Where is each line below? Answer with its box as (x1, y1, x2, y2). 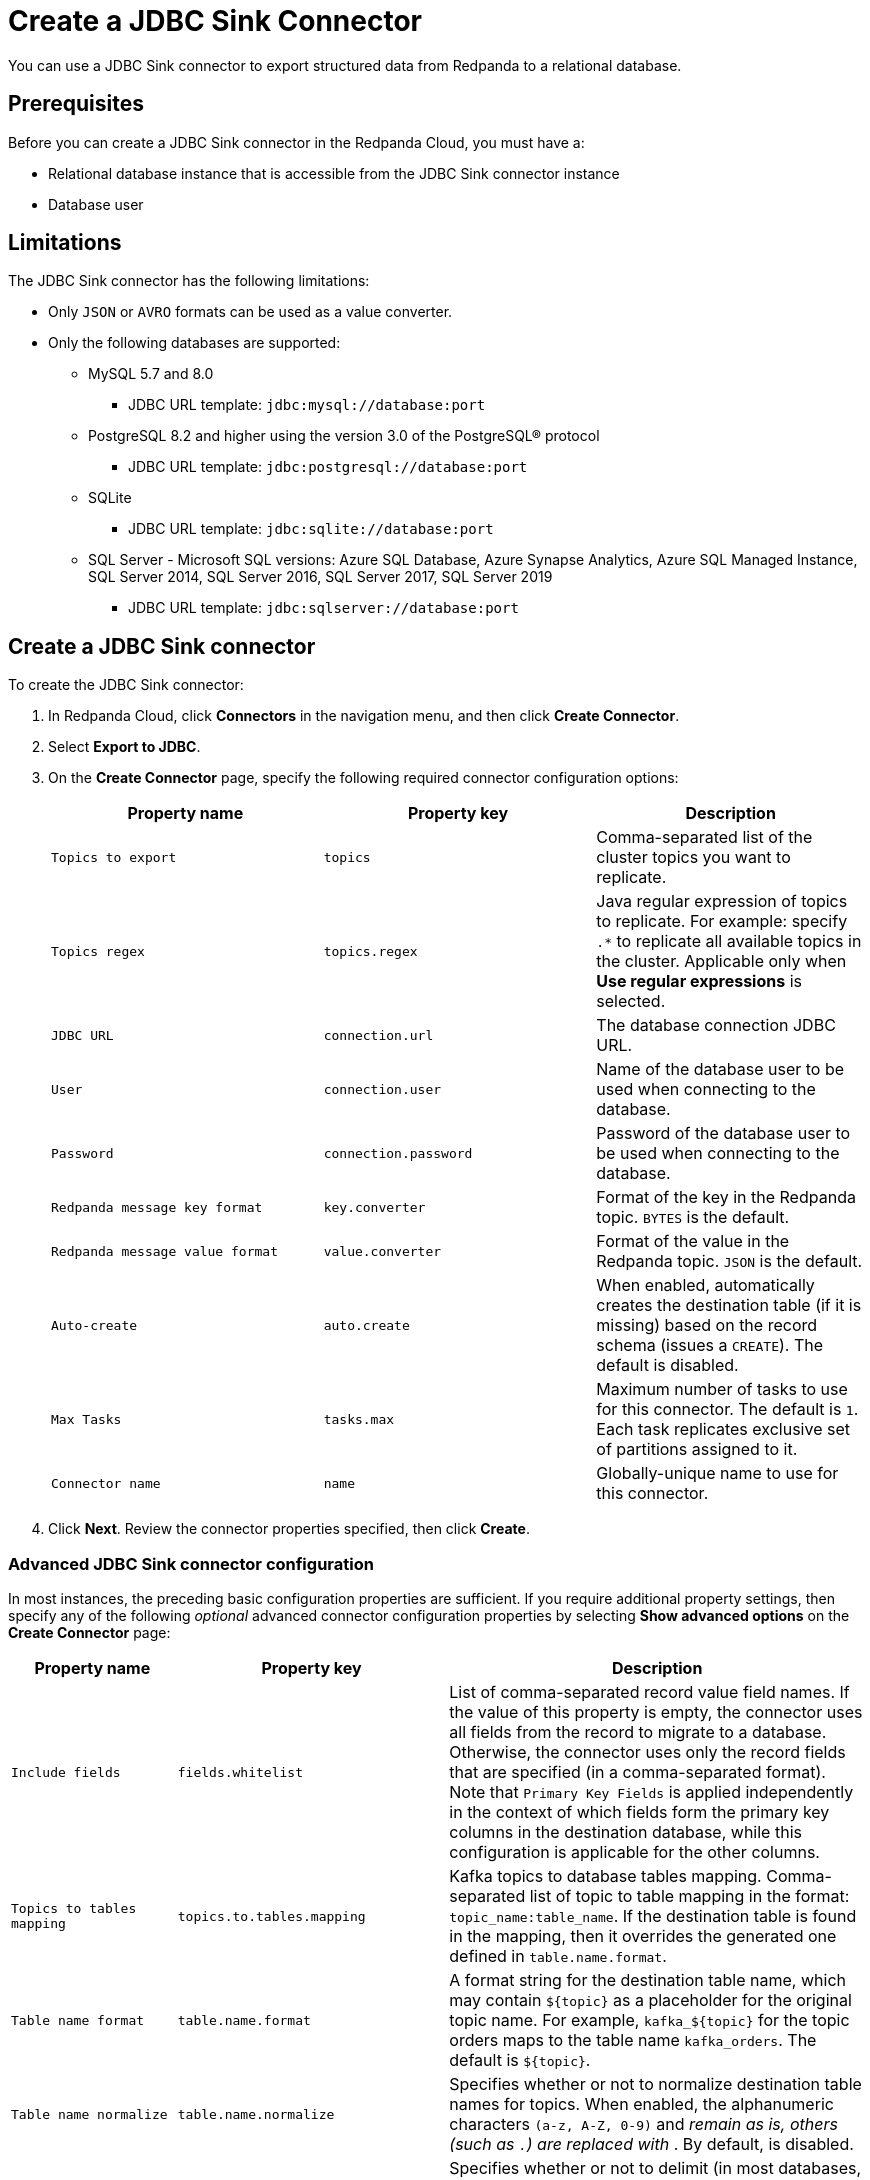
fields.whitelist (177, 1764, 303, 1780)
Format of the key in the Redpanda (596, 1187, 856, 1208)
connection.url (323, 1027, 434, 1043)
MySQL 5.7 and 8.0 (88, 365, 214, 383)
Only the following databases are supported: (48, 334, 341, 352)
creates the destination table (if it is (596, 1295, 862, 1316)
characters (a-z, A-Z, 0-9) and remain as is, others (449, 2114, 838, 2135)
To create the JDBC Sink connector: (8, 676, 244, 694)
